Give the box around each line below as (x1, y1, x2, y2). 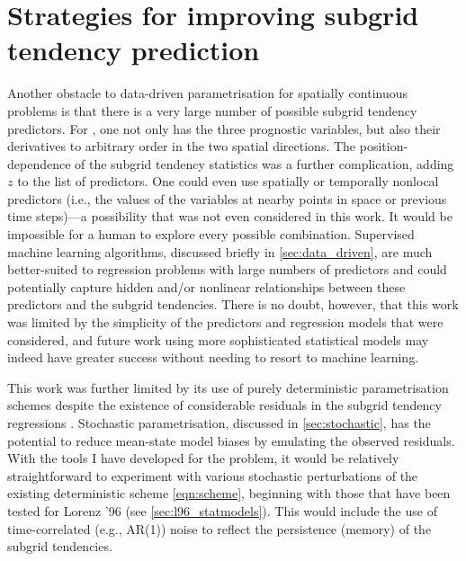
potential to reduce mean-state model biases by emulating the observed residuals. (7, 431, 455, 450)
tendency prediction (7, 31, 260, 68)
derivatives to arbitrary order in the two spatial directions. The (7, 137, 356, 156)
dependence (7, 154, 71, 173)
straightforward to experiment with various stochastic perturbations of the (7, 466, 418, 485)
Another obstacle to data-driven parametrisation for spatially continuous (7, 84, 408, 102)
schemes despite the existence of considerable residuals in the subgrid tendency (7, 396, 442, 414)
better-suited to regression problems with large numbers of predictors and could (7, 260, 447, 279)
